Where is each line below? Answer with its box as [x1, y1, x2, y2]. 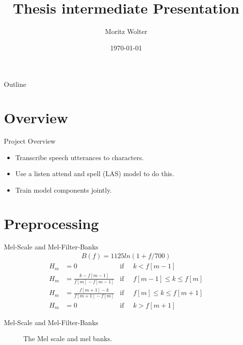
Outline [4, 79, 26, 89]
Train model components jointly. [15, 184, 112, 195]
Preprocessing [4, 213, 99, 233]
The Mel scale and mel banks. [23, 333, 112, 344]
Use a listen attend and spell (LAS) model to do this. [15, 168, 174, 179]
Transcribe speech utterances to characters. [15, 152, 144, 162]
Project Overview [4, 136, 56, 146]
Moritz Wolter [105, 26, 147, 36]
